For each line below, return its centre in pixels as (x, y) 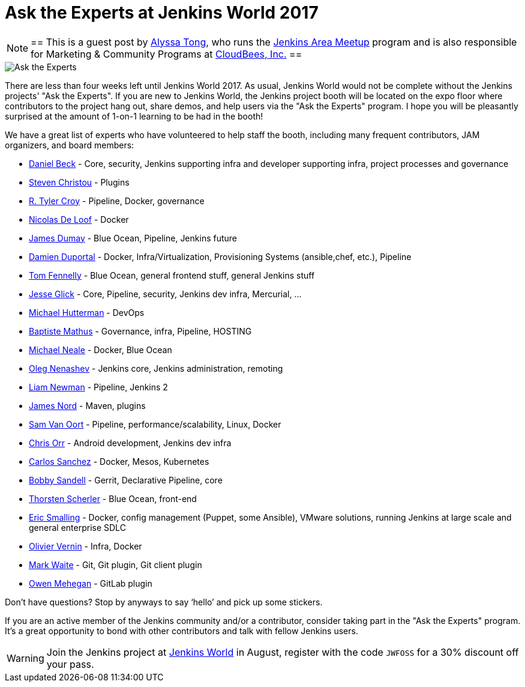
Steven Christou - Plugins (79, 182)
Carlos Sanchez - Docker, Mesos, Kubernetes (119, 461)
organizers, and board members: (70, 145)
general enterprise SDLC (77, 527)
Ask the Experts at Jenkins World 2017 (162, 13)
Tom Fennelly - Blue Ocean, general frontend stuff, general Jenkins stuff (172, 275)
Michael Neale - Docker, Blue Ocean (100, 350)
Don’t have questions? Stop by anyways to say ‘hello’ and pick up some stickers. (164, 602)
